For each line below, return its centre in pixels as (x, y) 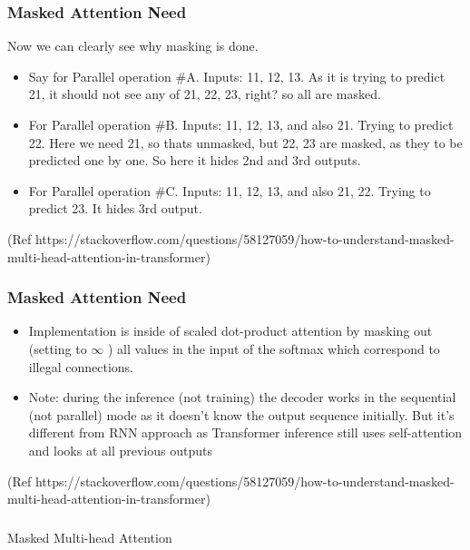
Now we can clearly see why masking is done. (133, 46)
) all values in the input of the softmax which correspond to (274, 348)
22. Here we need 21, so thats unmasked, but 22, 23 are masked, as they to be (245, 142)
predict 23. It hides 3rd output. (115, 208)
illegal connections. (81, 366)
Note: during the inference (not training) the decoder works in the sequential (242, 397)
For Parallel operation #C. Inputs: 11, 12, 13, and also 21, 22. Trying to (230, 190)
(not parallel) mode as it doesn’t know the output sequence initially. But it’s (241, 414)
